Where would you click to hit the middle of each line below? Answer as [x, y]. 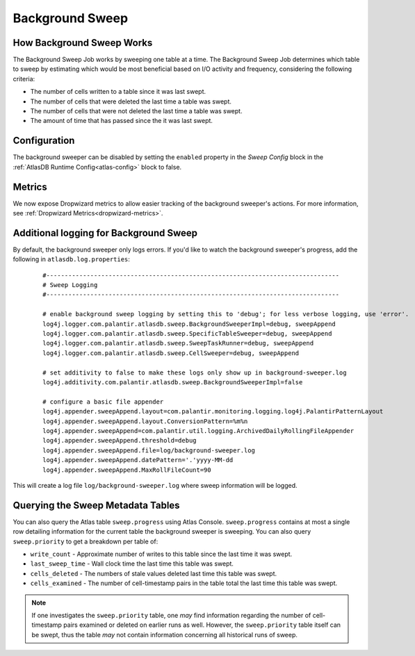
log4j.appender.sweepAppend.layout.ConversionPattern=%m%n [145, 421]
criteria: [24, 79]
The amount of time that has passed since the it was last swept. [122, 121]
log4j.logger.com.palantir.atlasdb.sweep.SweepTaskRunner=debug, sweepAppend [178, 343]
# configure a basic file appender [103, 402]
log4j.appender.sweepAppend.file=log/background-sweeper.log [149, 450]
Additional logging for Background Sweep [105, 233]
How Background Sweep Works [83, 43]
